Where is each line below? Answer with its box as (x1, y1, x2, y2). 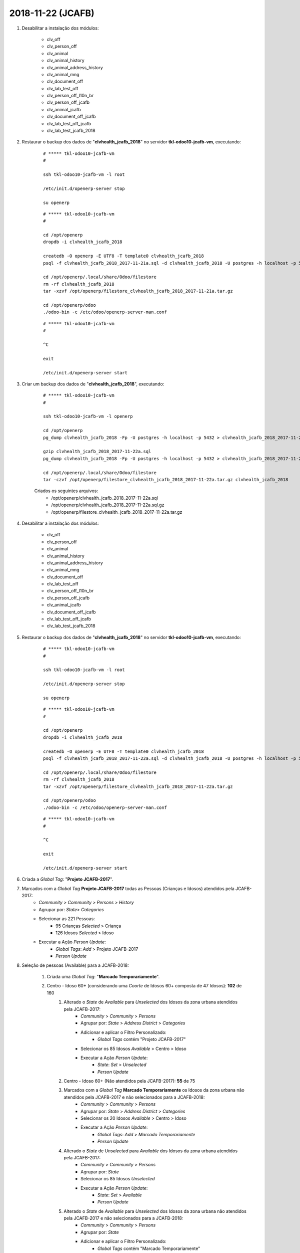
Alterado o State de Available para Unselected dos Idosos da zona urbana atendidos (63, 999, 237, 1005)
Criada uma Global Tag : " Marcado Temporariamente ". (46, 973, 160, 979)
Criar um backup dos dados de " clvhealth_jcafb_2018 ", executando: (21, 381, 164, 387)
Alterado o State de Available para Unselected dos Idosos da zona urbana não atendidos (63, 1208, 247, 1214)
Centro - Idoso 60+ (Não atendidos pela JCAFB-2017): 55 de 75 (63, 1078, 195, 1084)
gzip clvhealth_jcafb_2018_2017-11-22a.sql (43, 449, 151, 455)
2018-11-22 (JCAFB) (9, 8, 94, 19)
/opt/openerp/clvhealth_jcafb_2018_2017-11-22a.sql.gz (51, 502, 164, 508)
